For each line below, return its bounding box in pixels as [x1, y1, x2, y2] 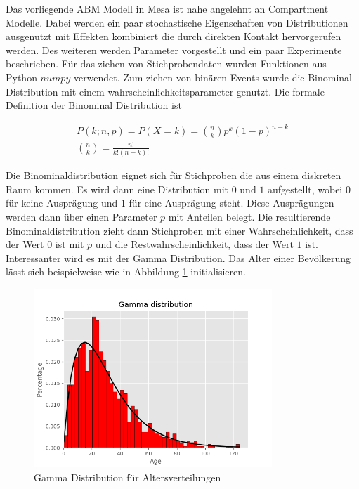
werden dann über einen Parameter [6, 209, 157, 223]
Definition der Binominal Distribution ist [6, 98, 182, 112]
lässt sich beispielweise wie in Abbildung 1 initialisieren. [6, 264, 246, 279]
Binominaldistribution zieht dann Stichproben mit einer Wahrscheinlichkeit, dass [6, 223, 353, 237]
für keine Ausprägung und [6, 195, 118, 210]
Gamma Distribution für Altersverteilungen [34, 469, 221, 484]
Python [6, 70, 37, 84]
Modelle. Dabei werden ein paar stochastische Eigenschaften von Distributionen [6, 15, 348, 30]
